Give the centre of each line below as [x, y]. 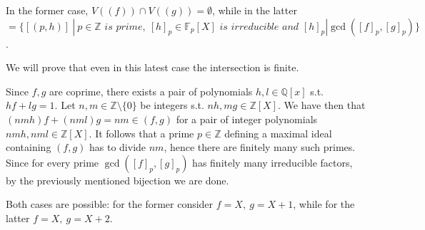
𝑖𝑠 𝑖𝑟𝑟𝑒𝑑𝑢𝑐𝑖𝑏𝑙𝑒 [249, 27]
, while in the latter [254, 10]
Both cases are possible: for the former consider [110, 204]
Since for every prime [52, 162]
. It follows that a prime [141, 133]
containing [29, 147]
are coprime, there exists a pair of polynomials [151, 91]
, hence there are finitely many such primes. [260, 147]
